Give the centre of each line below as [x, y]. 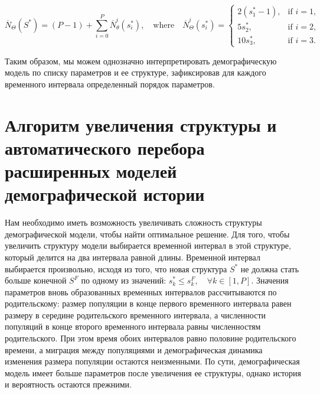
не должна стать [270, 268]
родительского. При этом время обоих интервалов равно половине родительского [151, 338]
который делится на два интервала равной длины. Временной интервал [133, 257]
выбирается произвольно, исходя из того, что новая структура [116, 268]
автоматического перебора [105, 147]
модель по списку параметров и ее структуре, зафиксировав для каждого [135, 72]
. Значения [270, 280]
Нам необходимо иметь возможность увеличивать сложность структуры [133, 222]
